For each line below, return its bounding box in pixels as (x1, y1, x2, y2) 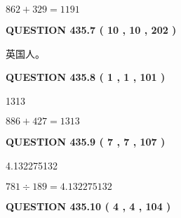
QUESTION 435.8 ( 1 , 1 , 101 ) (6, 70, 166, 84)
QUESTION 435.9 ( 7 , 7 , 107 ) (6, 134, 166, 149)
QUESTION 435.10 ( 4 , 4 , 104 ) (6, 198, 171, 213)
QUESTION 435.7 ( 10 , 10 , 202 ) (6, 23, 177, 37)
